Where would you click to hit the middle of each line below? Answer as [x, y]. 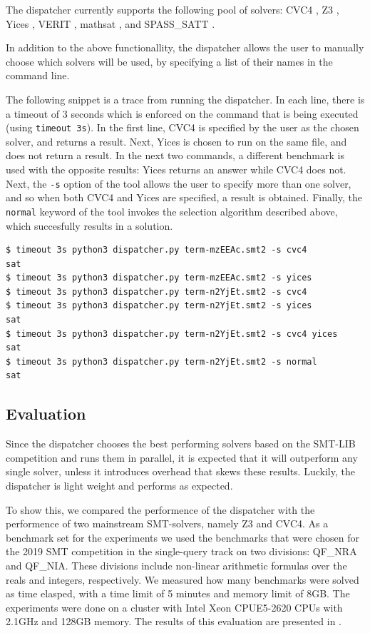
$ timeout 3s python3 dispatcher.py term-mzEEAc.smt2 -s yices [159, 278]
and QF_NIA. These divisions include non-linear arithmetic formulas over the [176, 565]
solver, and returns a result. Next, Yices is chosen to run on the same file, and [176, 141]
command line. [38, 75]
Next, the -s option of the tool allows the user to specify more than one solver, [179, 183]
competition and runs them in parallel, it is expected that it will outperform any [182, 457]
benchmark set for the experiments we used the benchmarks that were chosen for [183, 537]
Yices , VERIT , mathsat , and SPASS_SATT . [111, 23]
